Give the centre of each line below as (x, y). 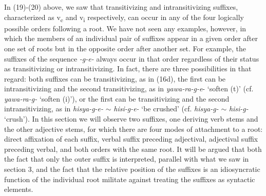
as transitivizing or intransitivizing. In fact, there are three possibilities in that (128, 68)
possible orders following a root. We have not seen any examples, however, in (125, 28)
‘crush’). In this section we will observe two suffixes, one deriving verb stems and (131, 119)
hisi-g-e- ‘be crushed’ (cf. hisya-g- (166, 109)
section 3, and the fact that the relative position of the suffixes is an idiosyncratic (132, 169)
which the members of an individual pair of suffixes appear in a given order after (131, 38)
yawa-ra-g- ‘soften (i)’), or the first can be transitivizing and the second (117, 98)
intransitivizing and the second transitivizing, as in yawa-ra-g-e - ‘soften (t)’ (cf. (129, 89)
